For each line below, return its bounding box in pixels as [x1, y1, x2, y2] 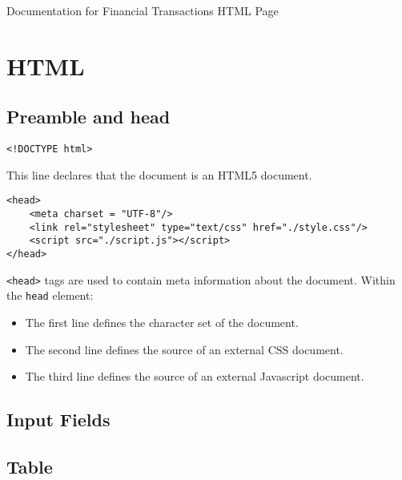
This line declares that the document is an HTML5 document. [6, 166, 312, 183]
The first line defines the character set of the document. [25, 314, 299, 331]
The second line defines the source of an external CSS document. [25, 341, 344, 357]
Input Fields [6, 407, 111, 432]
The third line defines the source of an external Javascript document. [25, 368, 364, 385]
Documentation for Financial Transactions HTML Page [6, 2, 279, 18]
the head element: [6, 287, 94, 304]
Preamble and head [6, 104, 171, 129]
